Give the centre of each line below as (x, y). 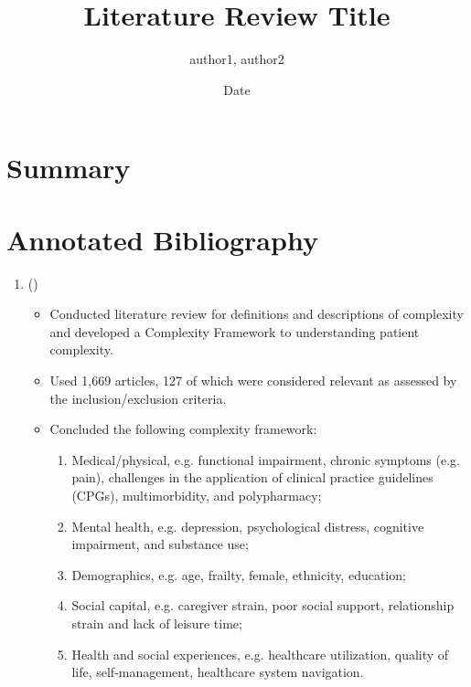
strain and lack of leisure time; (157, 623)
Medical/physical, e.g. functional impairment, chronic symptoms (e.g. (266, 459)
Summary (69, 168)
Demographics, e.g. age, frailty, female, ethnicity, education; (239, 574)
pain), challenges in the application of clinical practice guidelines (252, 477)
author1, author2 (237, 59)
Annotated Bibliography (162, 239)
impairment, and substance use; (160, 544)
